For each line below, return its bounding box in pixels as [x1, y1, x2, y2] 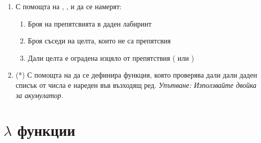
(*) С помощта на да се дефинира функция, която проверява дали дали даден [15, 69, 257, 80]
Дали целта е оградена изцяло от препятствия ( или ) [28, 52, 194, 63]
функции [17, 120, 76, 140]
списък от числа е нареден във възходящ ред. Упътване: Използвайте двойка [15, 79, 257, 90]
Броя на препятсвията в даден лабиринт [28, 18, 152, 29]
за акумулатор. [15, 89, 64, 100]
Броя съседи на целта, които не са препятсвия [28, 35, 171, 46]
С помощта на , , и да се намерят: [15, 1, 122, 11]
